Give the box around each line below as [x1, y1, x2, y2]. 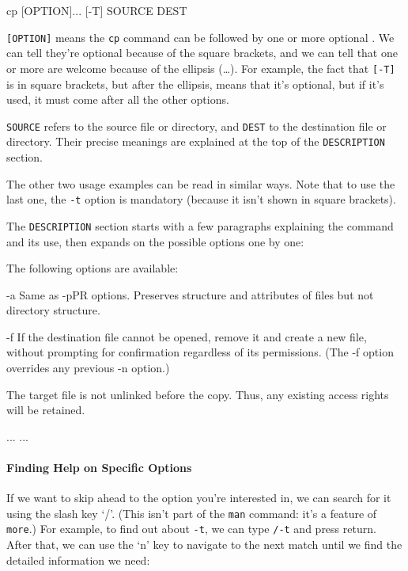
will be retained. [6, 402, 85, 418]
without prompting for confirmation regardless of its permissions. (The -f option [6, 344, 394, 360]
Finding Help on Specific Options [6, 459, 192, 476]
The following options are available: [6, 260, 179, 276]
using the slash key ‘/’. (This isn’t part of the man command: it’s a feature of [6, 504, 377, 521]
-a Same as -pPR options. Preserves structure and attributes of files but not [6, 286, 374, 303]
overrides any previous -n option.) [6, 360, 170, 376]
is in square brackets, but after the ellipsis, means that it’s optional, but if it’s [6, 75, 384, 92]
